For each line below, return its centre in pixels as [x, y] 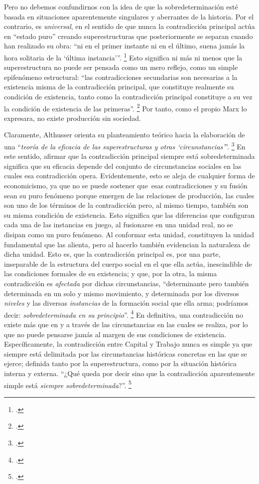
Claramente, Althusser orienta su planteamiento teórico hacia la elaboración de [125, 135]
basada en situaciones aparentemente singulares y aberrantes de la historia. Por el [129, 16]
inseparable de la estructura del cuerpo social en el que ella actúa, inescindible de [128, 263]
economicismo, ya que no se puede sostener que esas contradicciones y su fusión [126, 186]
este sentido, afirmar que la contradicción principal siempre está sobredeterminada [129, 156]
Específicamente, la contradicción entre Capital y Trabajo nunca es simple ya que [128, 344]
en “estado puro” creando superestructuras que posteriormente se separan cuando [129, 36]
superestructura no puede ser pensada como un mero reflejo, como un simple [121, 67]
